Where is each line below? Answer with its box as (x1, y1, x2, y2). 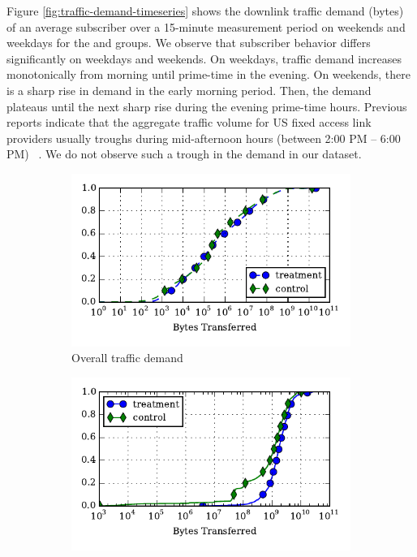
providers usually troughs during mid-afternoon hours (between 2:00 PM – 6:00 (6, 129, 401, 146)
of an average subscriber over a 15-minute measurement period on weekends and (6, 18, 406, 35)
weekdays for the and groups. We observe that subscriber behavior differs (6, 34, 371, 51)
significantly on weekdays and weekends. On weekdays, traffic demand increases (6, 50, 402, 67)
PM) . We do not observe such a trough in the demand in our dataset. (6, 145, 362, 162)
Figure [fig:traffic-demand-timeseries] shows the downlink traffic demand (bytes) (6, 2, 404, 19)
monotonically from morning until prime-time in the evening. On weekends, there (6, 66, 411, 83)
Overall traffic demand (71, 349, 183, 366)
